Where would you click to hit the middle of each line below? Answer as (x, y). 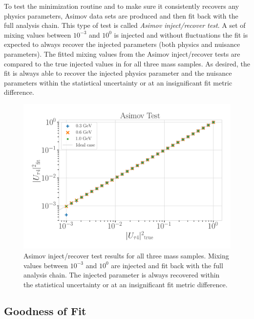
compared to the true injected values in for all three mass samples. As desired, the (127, 63)
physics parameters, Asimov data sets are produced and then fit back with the (121, 15)
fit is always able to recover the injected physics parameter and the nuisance (118, 73)
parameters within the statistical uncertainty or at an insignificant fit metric (118, 82)
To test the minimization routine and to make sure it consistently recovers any (122, 6)
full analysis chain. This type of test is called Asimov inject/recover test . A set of (125, 25)
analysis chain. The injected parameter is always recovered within (122, 275)
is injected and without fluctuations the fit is (181, 34)
